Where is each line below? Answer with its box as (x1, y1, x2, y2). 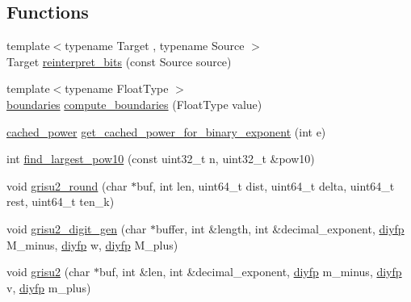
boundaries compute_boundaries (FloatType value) (6, 95, 262, 112)
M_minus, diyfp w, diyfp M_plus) (6, 236, 178, 253)
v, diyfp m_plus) (6, 279, 91, 296)
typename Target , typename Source (65, 37, 245, 54)
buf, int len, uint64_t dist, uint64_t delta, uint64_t (136, 177, 395, 194)
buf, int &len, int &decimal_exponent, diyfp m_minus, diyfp (99, 263, 402, 280)
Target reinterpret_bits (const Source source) (6, 52, 232, 69)
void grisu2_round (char (6, 177, 128, 194)
